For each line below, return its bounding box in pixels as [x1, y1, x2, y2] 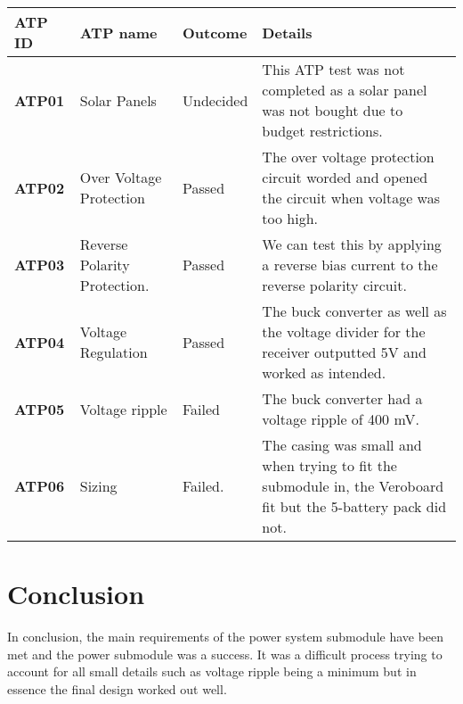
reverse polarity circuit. [262, 275, 407, 295]
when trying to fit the [262, 455, 397, 476]
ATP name [79, 21, 158, 43]
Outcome [182, 21, 248, 43]
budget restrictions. [262, 120, 383, 141]
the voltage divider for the [262, 321, 426, 342]
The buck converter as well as [262, 301, 447, 321]
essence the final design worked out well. [7, 679, 227, 698]
